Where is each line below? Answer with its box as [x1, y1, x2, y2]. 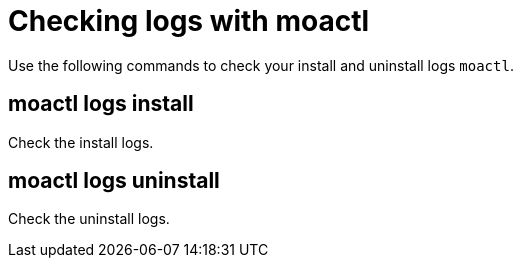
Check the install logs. [8, 133, 154, 151]
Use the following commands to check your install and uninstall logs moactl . [8, 56, 514, 74]
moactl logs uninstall [8, 168, 220, 194]
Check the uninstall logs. [8, 210, 170, 228]
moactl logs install [8, 91, 194, 117]
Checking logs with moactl [8, 4, 370, 38]
